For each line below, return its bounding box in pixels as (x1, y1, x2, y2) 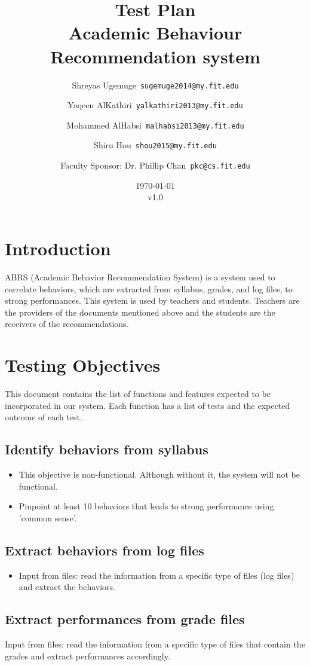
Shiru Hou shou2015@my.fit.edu (94, 139, 217, 151)
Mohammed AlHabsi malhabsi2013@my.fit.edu (66, 118, 244, 131)
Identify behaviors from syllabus (5, 440, 208, 459)
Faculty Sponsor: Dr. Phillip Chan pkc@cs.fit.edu (60, 159, 250, 172)
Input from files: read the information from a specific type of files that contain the (5, 637, 305, 650)
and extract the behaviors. (19, 581, 115, 593)
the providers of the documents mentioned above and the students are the (5, 305, 275, 318)
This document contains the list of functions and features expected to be (5, 387, 271, 399)
